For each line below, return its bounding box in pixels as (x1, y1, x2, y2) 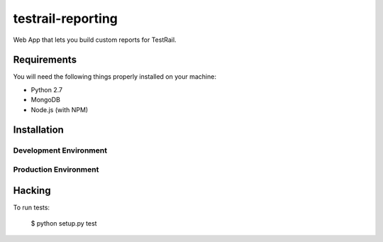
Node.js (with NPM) (30, 105, 89, 114)
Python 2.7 (30, 85, 63, 94)
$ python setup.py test (30, 219, 97, 228)
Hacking (13, 185, 51, 197)
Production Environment (13, 164, 99, 174)
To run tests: (13, 203, 50, 211)
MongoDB (30, 96, 60, 104)
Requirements (13, 54, 77, 66)
